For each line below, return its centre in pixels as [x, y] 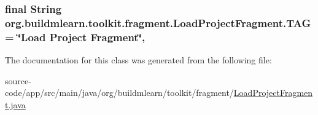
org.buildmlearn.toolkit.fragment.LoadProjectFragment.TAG [158, 22]
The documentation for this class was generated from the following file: [138, 60]
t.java [15, 104]
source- [18, 80]
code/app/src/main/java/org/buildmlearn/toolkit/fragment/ [119, 93]
